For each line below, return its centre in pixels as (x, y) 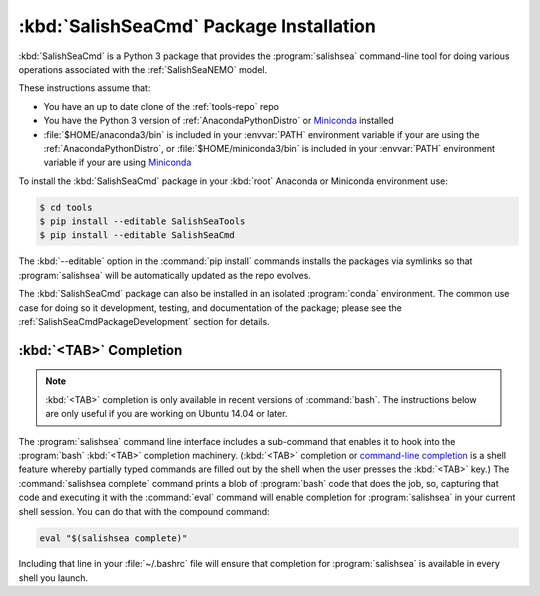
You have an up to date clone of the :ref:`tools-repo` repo (161, 106)
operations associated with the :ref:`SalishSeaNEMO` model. (143, 69)
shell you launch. (53, 577)
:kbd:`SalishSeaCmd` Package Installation (197, 26)
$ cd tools (66, 207)
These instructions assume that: (84, 88)
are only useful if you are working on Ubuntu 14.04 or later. (166, 414)
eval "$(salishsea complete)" (113, 538)
